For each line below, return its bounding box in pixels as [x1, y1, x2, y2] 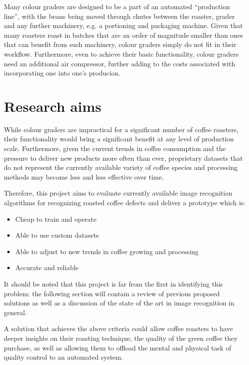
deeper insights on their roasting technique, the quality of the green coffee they [4, 333, 238, 343]
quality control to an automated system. [4, 352, 123, 362]
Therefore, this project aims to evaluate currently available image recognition [4, 188, 233, 198]
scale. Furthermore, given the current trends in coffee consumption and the [4, 143, 226, 153]
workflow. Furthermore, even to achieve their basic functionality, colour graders [4, 48, 239, 59]
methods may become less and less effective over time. [4, 171, 164, 182]
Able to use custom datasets [15, 230, 99, 240]
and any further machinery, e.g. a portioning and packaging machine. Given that [4, 20, 243, 30]
